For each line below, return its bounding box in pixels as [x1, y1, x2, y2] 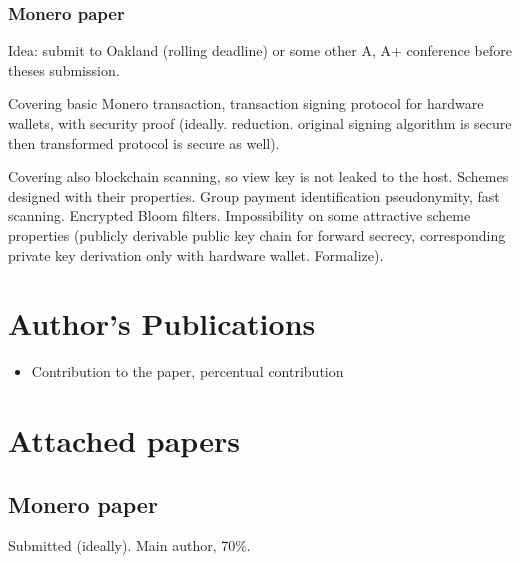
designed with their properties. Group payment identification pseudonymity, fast [8, 185, 500, 206]
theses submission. [8, 59, 120, 80]
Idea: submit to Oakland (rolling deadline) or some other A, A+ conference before [8, 40, 512, 61]
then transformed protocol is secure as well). [8, 132, 280, 153]
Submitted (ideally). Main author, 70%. [8, 535, 251, 556]
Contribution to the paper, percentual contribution [31, 361, 344, 382]
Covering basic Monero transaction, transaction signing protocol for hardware [8, 93, 484, 114]
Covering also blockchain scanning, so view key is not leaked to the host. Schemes [8, 166, 509, 187]
